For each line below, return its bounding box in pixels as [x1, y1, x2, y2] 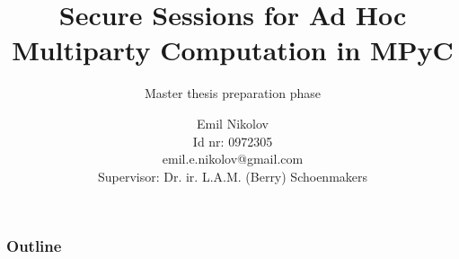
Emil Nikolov [197, 113, 269, 132]
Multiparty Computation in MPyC [12, 31, 454, 68]
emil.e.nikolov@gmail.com [162, 149, 304, 168]
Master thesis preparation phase [144, 84, 322, 103]
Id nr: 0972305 [192, 131, 273, 150]
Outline [6, 235, 62, 257]
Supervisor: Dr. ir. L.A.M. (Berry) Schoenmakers [97, 166, 368, 185]
